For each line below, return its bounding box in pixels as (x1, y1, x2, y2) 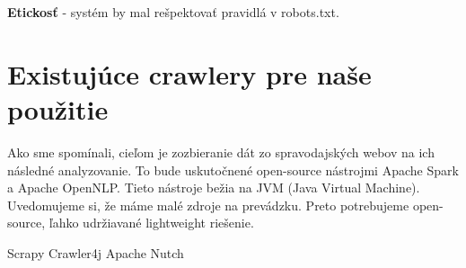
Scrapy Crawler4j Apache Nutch (7, 243, 184, 262)
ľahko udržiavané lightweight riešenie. (48, 213, 254, 232)
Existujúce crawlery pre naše (7, 55, 372, 92)
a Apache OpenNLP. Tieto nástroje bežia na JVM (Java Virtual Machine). (7, 178, 420, 197)
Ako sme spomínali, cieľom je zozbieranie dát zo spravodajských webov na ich (7, 142, 435, 161)
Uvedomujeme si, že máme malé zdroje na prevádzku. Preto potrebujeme (7, 195, 409, 214)
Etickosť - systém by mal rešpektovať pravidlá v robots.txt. (7, 3, 339, 21)
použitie (7, 90, 109, 127)
